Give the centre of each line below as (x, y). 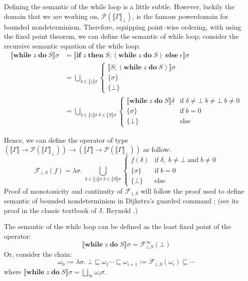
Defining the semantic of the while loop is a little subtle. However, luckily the (119, 6)
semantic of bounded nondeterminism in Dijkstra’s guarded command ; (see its (122, 201)
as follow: (157, 149)
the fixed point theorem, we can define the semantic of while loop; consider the (121, 36)
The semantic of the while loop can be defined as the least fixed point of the (117, 226)
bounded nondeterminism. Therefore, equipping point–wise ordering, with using (123, 26)
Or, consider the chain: (38, 254)
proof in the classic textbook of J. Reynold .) (71, 210)
